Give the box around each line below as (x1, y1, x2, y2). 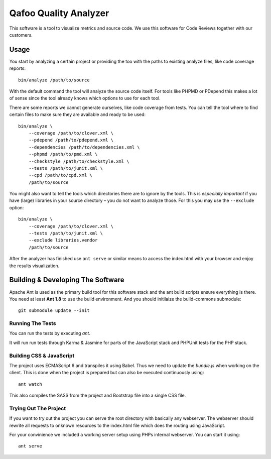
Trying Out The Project (9, 405, 66, 412)
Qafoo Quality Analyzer (9, 8, 109, 19)
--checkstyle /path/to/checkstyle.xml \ (28, 158, 130, 164)
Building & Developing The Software (9, 276, 124, 284)
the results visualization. (9, 263, 60, 269)
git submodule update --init (18, 308, 90, 313)
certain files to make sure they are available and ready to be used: (9, 111, 146, 118)
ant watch (18, 381, 42, 387)
